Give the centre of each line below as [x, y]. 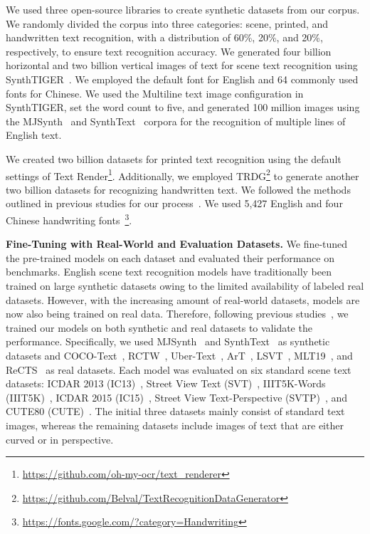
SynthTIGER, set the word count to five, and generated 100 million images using [183, 107]
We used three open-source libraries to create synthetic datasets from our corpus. [183, 9]
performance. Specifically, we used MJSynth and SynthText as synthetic [168, 341]
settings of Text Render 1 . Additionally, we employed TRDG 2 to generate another [183, 174]
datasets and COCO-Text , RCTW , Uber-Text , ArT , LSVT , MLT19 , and [179, 355]
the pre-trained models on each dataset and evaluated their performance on [170, 257]
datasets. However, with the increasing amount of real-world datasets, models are [183, 299]
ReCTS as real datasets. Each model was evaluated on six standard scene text [179, 369]
